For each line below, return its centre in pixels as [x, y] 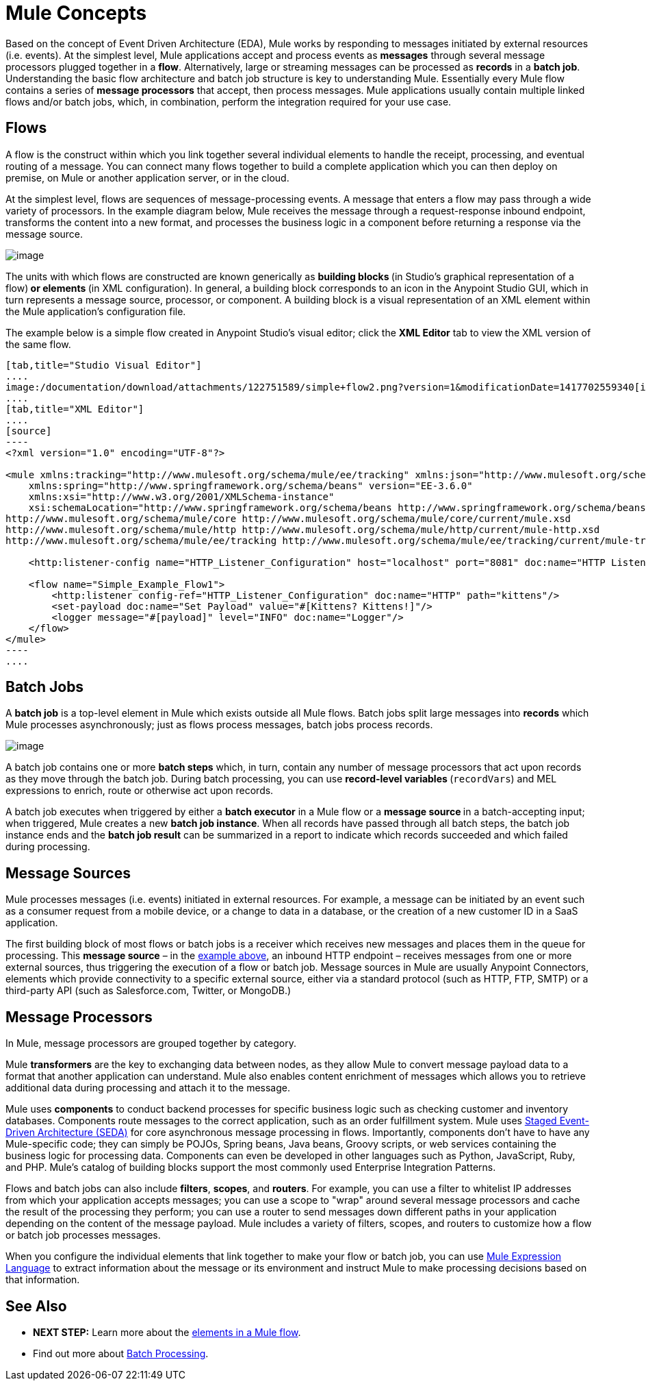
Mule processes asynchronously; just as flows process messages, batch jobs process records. [219, 725]
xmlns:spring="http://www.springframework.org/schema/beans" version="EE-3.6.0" [250, 485]
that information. [43, 1280]
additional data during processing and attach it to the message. [148, 1088]
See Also [36, 1306]
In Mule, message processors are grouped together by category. [151, 1043]
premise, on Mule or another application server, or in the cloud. [147, 177]
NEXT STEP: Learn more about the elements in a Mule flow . [167, 1332]
